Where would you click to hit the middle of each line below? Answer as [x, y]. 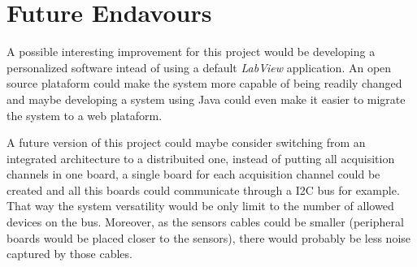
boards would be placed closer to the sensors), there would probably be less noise [209, 237]
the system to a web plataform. [85, 115]
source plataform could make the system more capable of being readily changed [204, 83]
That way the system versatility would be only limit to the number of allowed [200, 206]
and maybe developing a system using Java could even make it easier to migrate [206, 99]
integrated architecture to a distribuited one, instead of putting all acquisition [201, 158]
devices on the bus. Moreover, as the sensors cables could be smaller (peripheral [205, 222]
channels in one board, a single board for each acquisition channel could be [193, 174]
